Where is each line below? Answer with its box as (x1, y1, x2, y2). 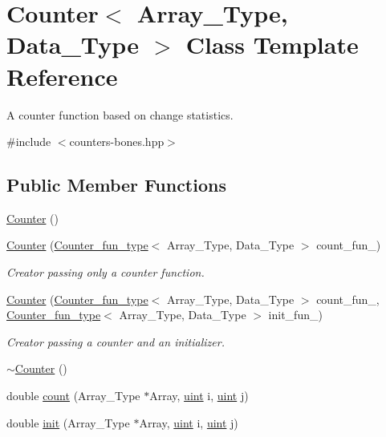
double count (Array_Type (6, 387, 140, 404)
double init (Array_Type (6, 414, 130, 431)
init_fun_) (268, 306, 323, 323)
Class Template (185, 28, 359, 61)
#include (6, 133, 51, 150)
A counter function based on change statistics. (6, 106, 234, 123)
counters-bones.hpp (69, 133, 165, 150)
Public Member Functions (6, 172, 226, 197)
